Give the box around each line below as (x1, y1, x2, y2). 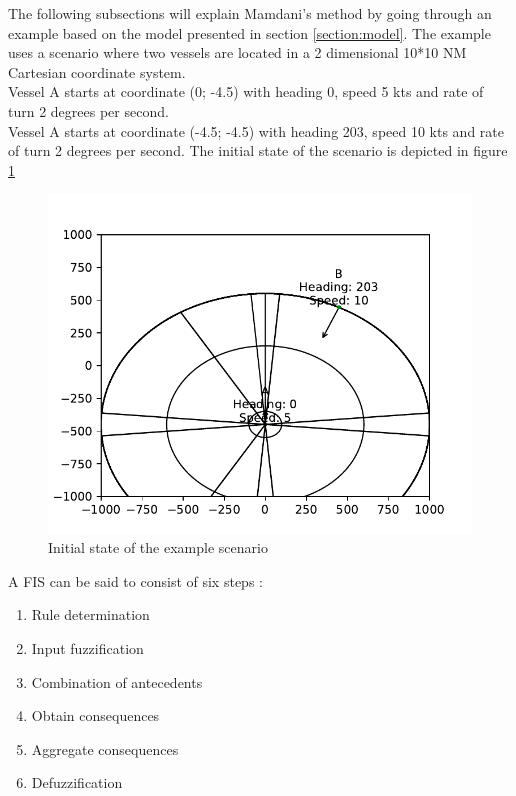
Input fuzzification (31, 637, 144, 658)
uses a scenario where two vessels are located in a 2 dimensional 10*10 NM (8, 42, 467, 63)
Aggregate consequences (31, 738, 179, 759)
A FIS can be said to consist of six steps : (8, 570, 263, 591)
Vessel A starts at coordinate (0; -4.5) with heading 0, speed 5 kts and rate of (8, 81, 484, 102)
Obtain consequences (31, 705, 160, 726)
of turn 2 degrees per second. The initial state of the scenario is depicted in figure (8, 140, 508, 161)
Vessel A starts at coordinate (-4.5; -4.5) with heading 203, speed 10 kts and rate (8, 120, 504, 141)
